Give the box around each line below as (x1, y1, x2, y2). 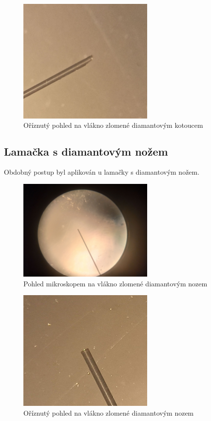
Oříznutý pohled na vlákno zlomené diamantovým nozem (23, 407, 194, 418)
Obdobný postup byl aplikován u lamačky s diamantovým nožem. (4, 166, 200, 177)
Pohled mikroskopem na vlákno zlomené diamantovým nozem (23, 278, 208, 288)
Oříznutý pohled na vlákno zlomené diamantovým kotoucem (23, 120, 203, 130)
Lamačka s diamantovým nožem (4, 144, 168, 159)
